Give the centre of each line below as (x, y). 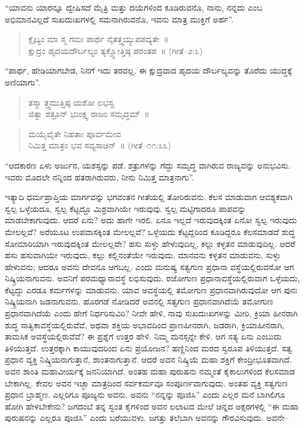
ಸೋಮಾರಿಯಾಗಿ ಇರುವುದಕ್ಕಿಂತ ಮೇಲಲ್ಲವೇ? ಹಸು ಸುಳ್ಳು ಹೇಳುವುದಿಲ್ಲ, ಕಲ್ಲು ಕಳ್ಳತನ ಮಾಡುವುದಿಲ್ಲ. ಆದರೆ (150, 243)
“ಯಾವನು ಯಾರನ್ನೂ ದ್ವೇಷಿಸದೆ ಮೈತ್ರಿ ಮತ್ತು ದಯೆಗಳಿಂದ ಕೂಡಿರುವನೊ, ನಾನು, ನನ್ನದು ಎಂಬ (134, 7)
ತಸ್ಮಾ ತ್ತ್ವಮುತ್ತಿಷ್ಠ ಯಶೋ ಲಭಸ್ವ (71, 102)
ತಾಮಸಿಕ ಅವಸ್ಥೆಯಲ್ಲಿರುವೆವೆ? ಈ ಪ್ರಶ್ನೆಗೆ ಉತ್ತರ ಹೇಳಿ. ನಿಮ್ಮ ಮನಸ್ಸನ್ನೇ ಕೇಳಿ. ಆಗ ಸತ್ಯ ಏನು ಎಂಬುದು (143, 336)
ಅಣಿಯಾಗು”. (23, 82)
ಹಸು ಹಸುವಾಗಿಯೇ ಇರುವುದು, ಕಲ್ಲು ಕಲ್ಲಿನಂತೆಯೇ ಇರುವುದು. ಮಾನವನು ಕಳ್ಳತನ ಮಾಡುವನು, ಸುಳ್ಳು (143, 255)
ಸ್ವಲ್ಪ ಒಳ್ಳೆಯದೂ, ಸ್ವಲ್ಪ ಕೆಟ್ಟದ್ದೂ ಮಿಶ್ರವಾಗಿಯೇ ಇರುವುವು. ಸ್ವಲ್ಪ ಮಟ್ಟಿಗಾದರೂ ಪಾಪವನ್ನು (126, 208)
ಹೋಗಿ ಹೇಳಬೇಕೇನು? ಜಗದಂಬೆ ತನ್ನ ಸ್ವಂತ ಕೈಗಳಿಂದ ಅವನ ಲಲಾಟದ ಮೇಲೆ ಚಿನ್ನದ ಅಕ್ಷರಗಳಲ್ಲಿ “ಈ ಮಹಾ (152, 406)
